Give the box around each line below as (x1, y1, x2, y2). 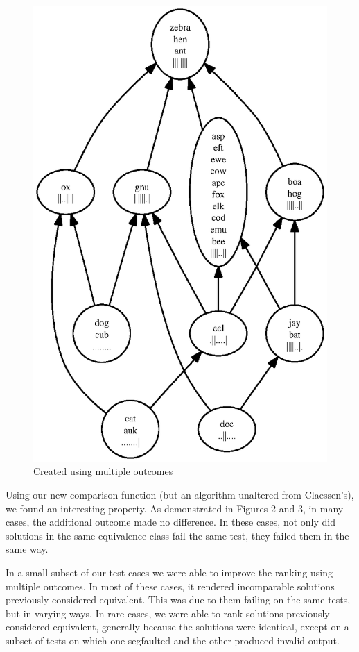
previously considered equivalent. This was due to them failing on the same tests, (6, 592, 351, 607)
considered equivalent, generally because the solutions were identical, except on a (6, 619, 349, 634)
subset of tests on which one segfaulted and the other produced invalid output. (6, 633, 340, 647)
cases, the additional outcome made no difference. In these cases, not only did (6, 515, 335, 529)
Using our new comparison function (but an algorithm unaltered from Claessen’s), (6, 487, 354, 502)
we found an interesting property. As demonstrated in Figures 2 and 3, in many (6, 501, 344, 515)
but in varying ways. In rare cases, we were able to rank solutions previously (6, 605, 330, 620)
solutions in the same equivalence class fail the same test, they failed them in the (6, 528, 349, 542)
